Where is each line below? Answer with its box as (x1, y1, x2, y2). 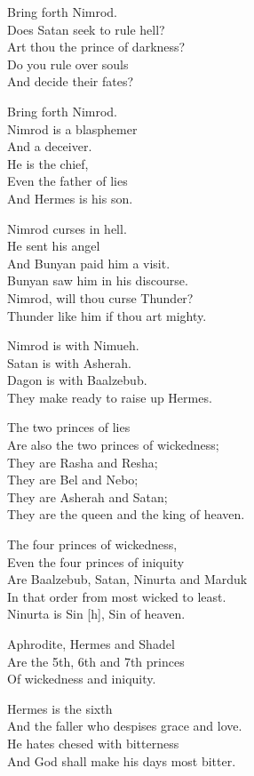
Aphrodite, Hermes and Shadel (7, 635, 175, 652)
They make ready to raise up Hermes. (7, 388, 212, 406)
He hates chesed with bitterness (7, 733, 179, 752)
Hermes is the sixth (7, 699, 113, 717)
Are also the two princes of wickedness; (7, 436, 219, 454)
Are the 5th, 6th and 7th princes (7, 652, 185, 670)
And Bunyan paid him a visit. (7, 253, 171, 272)
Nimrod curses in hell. (7, 219, 127, 237)
